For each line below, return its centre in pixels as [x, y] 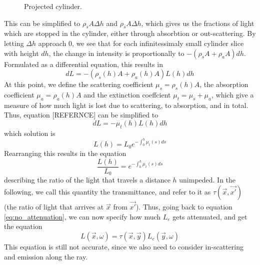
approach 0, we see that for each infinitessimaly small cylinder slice [141, 43]
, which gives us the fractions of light [198, 23]
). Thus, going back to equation [184, 207]
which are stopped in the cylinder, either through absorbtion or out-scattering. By [130, 33]
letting [14, 43]
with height [21, 53]
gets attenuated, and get [210, 216]
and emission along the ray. [46, 256]
